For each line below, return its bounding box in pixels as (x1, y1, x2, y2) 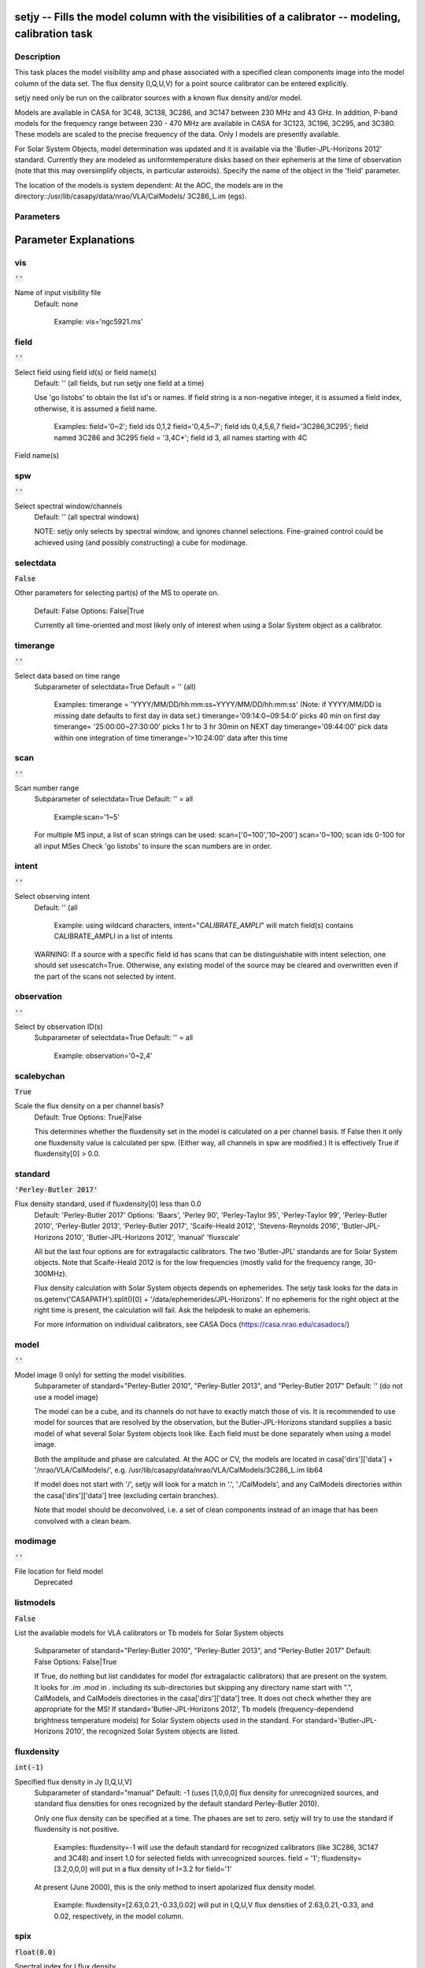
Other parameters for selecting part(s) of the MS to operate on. (14, 588, 220, 597)
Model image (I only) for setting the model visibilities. (14, 1370, 187, 1379)
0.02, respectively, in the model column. (54, 1911, 184, 1921)
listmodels (14, 1597, 56, 1608)
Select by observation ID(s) (14, 1022, 104, 1031)
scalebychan (14, 1071, 65, 1082)
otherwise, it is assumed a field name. (34, 404, 157, 413)
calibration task (14, 28, 94, 41)
